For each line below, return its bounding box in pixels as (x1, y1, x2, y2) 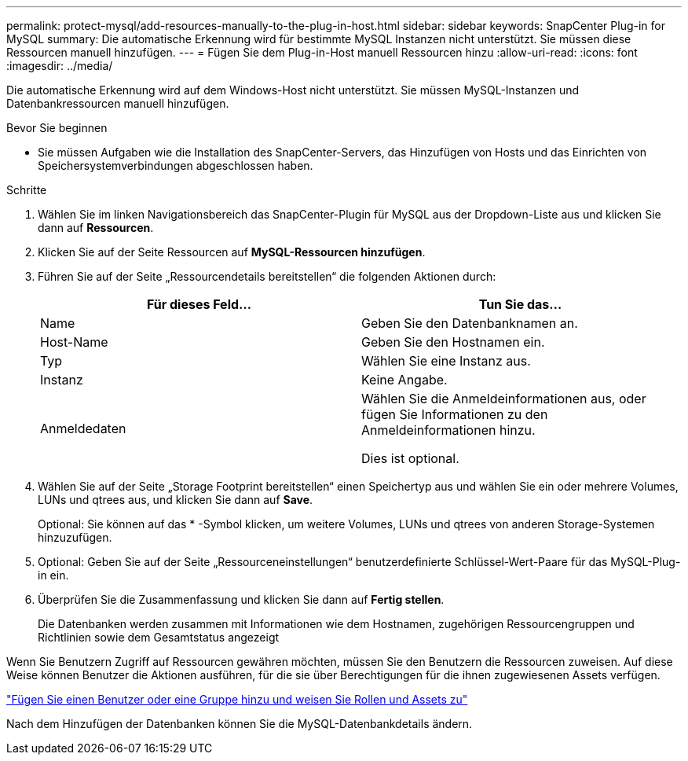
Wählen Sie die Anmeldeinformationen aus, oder (361, 391, 646, 406)
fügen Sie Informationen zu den (361, 406, 548, 422)
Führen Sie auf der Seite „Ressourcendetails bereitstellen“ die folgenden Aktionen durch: (38, 270, 496, 283)
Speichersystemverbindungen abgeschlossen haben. (38, 159, 313, 172)
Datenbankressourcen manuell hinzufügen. (6, 97, 229, 110)
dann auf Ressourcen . (38, 221, 154, 234)
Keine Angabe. (361, 372, 448, 388)
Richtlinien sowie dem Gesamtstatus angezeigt (38, 630, 280, 644)
